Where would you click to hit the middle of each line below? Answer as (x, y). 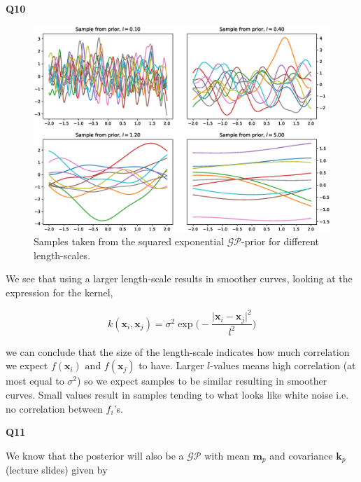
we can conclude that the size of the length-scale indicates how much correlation (178, 351)
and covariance (301, 455)
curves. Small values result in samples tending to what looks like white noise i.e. (177, 395)
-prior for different (281, 241)
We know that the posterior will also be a (95, 455)
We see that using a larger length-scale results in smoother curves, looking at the (179, 278)
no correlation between (54, 408)
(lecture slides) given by (57, 470)
